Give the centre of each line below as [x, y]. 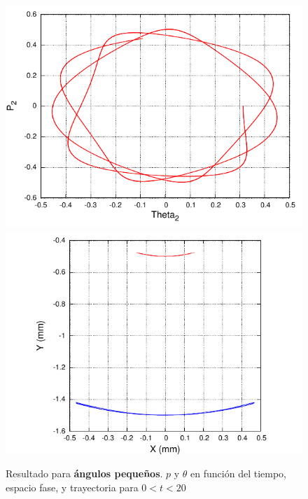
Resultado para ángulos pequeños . [84, 473]
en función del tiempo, [238, 473]
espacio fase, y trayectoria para [72, 487]
